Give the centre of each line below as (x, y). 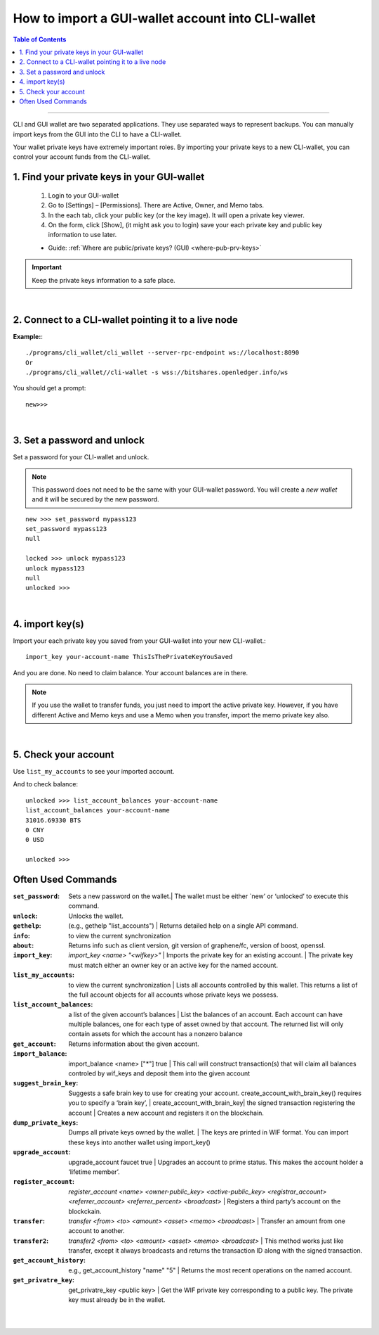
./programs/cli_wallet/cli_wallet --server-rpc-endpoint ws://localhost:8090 (162, 353)
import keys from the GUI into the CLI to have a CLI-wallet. (98, 134)
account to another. (97, 1231)
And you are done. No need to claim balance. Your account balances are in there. (131, 672)
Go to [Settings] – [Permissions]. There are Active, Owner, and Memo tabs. (156, 205)
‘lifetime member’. (94, 1172)
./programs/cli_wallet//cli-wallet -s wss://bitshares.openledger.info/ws (157, 372)
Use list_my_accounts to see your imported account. (94, 771)
